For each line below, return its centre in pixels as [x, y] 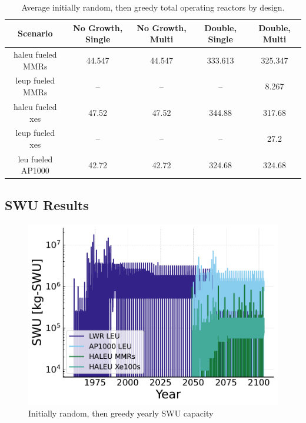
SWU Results [47, 204]
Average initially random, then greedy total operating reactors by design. [153, 7]
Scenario [35, 33]
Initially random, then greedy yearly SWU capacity [121, 413]
